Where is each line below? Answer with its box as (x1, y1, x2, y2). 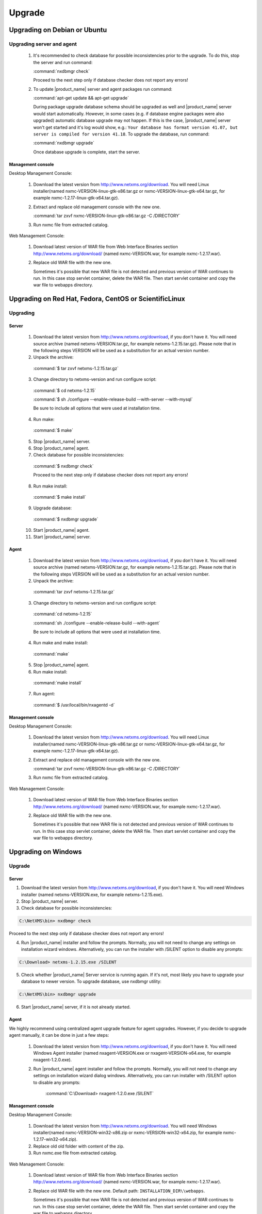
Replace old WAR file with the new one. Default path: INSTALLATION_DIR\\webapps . (33, 1188, 205, 1194)
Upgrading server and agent (9, 40, 77, 47)
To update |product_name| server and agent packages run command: (33, 86, 172, 92)
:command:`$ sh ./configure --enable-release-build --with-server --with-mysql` (33, 396, 193, 402)
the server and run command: (33, 59, 93, 65)
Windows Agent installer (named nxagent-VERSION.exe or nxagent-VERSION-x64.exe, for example (33, 1050, 231, 1056)
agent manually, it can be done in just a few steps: (9, 1032, 109, 1038)
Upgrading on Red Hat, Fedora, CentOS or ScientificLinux (9, 295, 185, 303)
